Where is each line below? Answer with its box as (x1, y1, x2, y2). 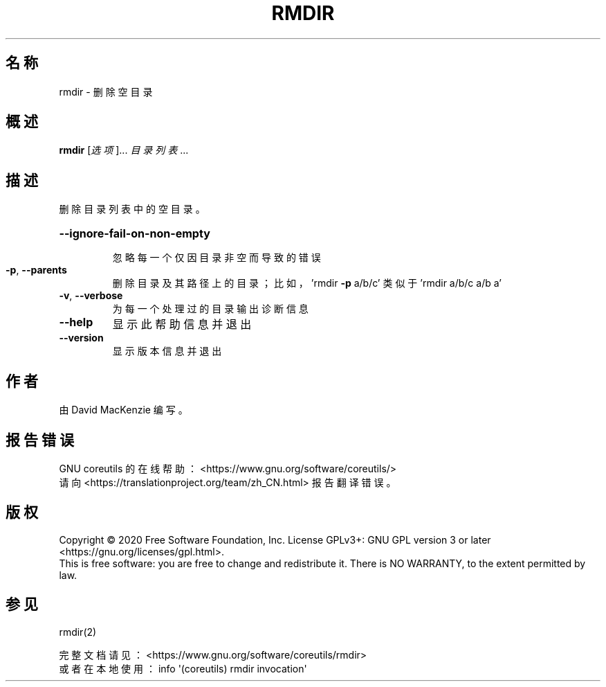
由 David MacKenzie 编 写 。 (59, 404, 188, 416)
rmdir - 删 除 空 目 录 (59, 85, 153, 98)
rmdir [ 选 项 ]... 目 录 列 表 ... (59, 144, 189, 157)
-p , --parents (6, 264, 67, 276)
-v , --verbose (59, 289, 123, 302)
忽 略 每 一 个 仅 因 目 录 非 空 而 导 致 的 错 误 (112, 251, 321, 264)
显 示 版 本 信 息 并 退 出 (112, 345, 222, 357)
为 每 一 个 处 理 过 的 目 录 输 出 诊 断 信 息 (112, 303, 309, 315)
